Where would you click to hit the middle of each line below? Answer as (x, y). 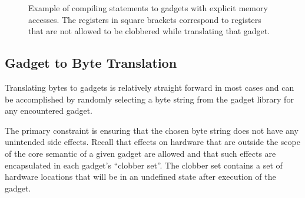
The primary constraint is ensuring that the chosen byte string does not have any (152, 130)
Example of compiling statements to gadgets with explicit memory (148, 8)
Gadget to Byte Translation (91, 63)
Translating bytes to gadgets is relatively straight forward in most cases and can (150, 87)
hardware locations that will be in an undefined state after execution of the (140, 176)
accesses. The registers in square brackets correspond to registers (145, 19)
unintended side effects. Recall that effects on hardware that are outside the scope (152, 142)
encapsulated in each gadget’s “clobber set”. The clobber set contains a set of (144, 165)
